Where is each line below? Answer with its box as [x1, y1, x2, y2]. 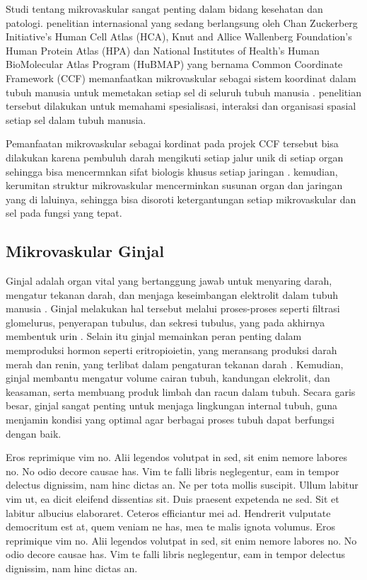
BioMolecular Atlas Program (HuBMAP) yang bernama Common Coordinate [6, 57, 343, 72]
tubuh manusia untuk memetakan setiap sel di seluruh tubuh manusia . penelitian [6, 84, 361, 99]
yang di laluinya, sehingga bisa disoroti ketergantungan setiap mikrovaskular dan [6, 191, 356, 206]
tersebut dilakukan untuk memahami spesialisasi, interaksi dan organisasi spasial [6, 98, 356, 113]
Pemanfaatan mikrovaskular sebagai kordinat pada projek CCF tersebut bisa [6, 136, 339, 151]
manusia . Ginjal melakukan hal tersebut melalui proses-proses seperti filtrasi [6, 301, 340, 316]
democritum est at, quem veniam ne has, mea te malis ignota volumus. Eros [6, 519, 336, 534]
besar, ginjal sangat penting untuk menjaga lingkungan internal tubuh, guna [6, 398, 337, 413]
